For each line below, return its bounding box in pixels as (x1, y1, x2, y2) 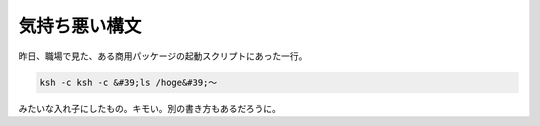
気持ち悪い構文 (18, 15, 142, 37)
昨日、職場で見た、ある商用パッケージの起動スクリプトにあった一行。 (18, 50, 308, 62)
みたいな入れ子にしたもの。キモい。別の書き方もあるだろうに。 (18, 102, 282, 114)
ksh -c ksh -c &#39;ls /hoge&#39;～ (39, 76, 218, 88)
